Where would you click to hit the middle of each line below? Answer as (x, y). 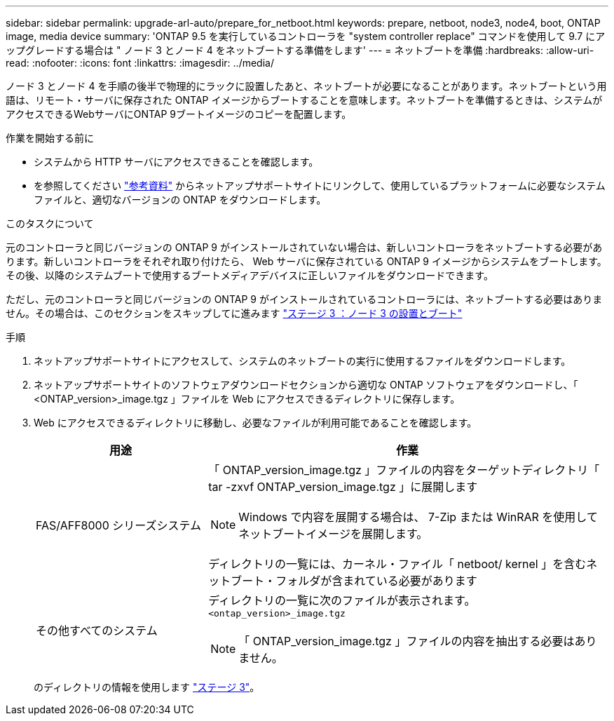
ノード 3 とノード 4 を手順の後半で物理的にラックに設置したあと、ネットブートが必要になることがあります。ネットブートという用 (306, 86)
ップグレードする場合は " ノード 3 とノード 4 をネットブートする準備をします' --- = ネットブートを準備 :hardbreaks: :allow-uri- (300, 50)
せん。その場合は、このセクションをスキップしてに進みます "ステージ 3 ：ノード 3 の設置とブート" (234, 313)
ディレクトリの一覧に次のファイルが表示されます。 (342, 600)
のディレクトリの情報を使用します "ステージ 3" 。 (147, 687)
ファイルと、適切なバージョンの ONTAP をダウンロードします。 (180, 200)
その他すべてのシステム (97, 630)
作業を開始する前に (50, 138)
